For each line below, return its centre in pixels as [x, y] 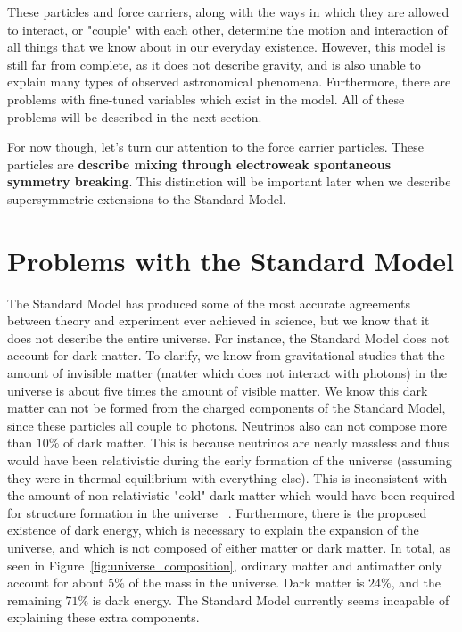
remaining [34, 599]
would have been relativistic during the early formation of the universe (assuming [230, 460]
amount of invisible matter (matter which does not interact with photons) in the [227, 373]
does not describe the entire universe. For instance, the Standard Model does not [228, 337]
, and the [416, 583]
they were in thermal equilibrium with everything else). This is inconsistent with [227, 477]
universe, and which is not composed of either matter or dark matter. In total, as [229, 547]
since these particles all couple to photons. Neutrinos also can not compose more [227, 425]
